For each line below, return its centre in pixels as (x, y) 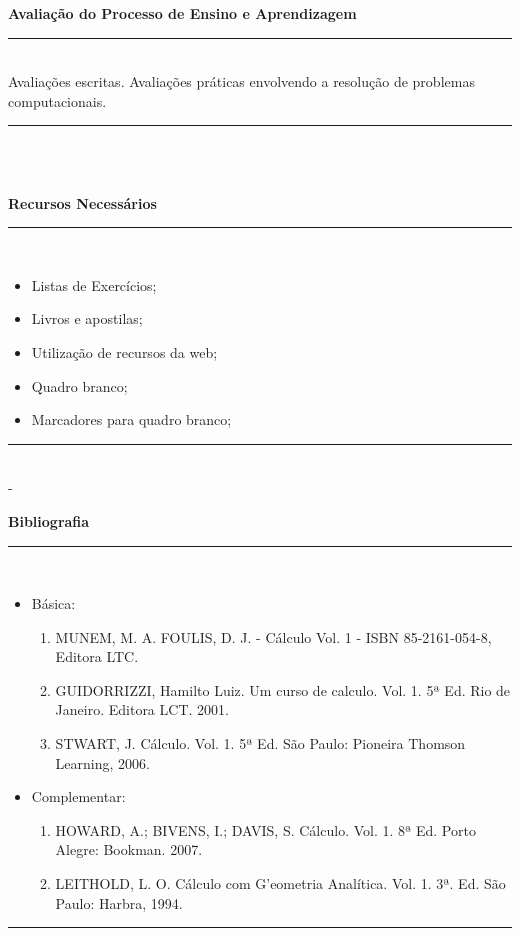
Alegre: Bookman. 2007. (129, 849)
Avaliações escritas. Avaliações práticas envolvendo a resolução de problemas (241, 81)
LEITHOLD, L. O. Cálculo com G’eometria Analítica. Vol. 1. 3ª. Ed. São (280, 883)
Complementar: (78, 796)
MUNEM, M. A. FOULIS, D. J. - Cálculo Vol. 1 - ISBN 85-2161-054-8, (273, 636)
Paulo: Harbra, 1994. (119, 902)
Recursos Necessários (82, 202)
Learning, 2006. (102, 762)
